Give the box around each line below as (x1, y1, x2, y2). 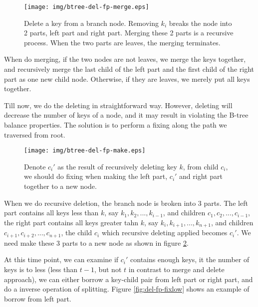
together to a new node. (24, 181, 97, 191)
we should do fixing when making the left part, (24, 171, 168, 181)
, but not (94, 264, 122, 274)
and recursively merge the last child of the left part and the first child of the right (4, 64, 254, 74)
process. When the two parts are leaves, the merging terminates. (24, 37, 221, 47)
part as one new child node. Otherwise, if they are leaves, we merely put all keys (4, 73, 250, 84)
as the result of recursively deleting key (57, 161, 177, 171)
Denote (24, 161, 46, 171)
